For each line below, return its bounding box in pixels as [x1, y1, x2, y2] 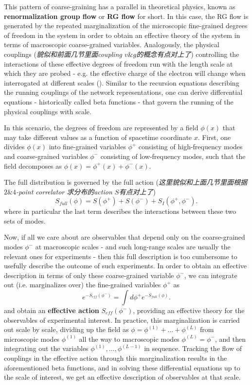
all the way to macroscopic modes [79, 333, 180, 344]
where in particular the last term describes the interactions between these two [4, 206, 236, 216]
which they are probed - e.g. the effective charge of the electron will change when [4, 68, 246, 78]
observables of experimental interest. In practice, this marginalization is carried [4, 315, 240, 325]
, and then [215, 333, 246, 344]
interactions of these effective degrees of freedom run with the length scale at [4, 58, 233, 69]
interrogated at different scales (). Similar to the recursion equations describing [4, 77, 239, 87]
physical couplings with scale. [4, 106, 91, 116]
